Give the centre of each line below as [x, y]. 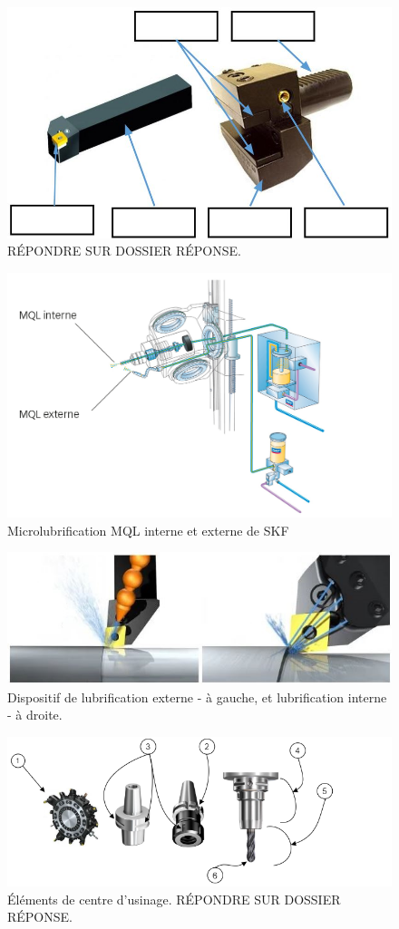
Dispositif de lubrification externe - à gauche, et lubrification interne [197, 697]
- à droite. [35, 715]
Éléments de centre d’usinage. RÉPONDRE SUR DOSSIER [174, 899]
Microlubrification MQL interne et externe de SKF [148, 530]
